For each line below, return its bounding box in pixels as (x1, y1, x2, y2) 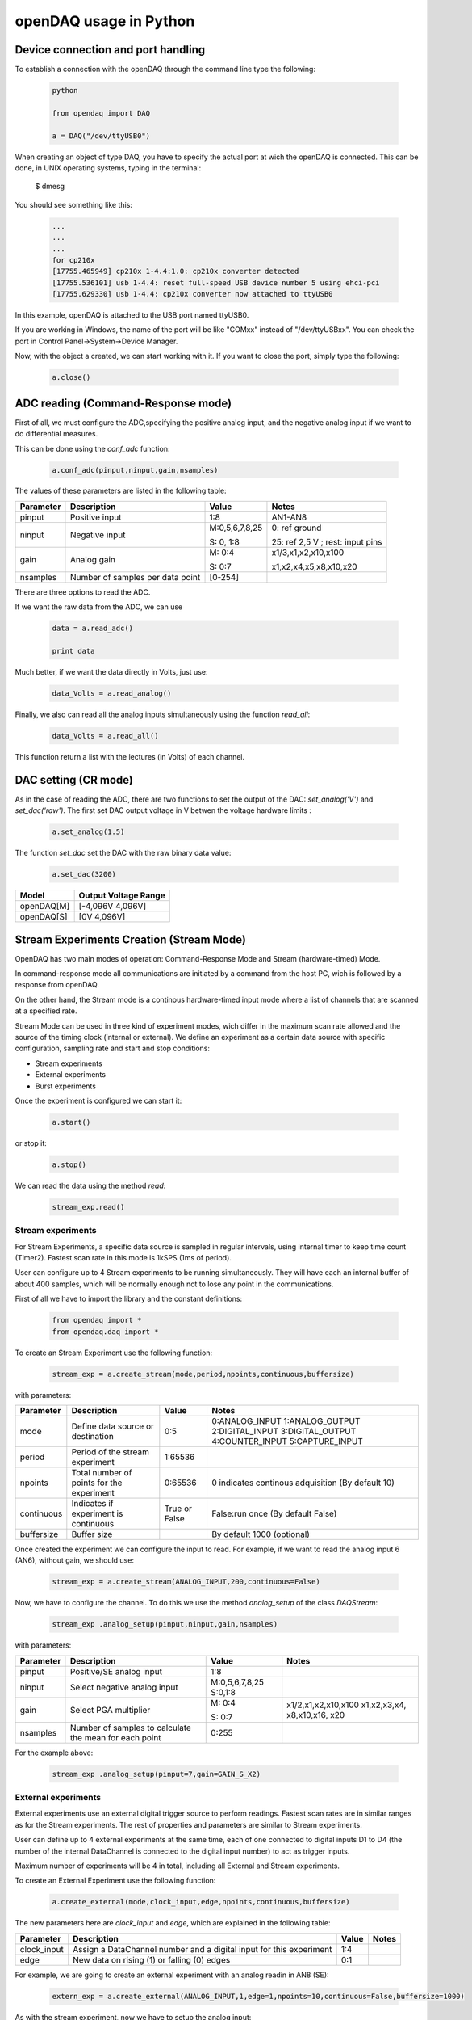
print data (52, 646, 95, 656)
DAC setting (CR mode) (15, 772, 133, 787)
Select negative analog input (69, 1681, 179, 1693)
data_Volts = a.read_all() (52, 731, 159, 740)
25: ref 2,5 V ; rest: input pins (271, 536, 382, 547)
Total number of (71, 1467, 132, 1478)
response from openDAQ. (15, 980, 100, 990)
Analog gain (69, 553, 116, 565)
